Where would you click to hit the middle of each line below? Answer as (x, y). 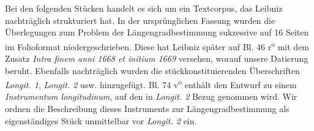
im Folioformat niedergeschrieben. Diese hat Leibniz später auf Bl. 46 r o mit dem (157, 45)
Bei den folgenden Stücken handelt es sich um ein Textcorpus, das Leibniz (144, 8)
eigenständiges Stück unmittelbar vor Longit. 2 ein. (101, 120)
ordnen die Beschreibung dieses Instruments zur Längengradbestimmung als (147, 109)
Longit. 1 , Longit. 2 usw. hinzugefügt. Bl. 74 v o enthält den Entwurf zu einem (151, 84)
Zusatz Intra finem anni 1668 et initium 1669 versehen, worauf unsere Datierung (157, 58)
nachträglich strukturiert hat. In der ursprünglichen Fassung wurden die (140, 20)
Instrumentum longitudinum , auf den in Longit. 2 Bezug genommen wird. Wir (151, 96)
